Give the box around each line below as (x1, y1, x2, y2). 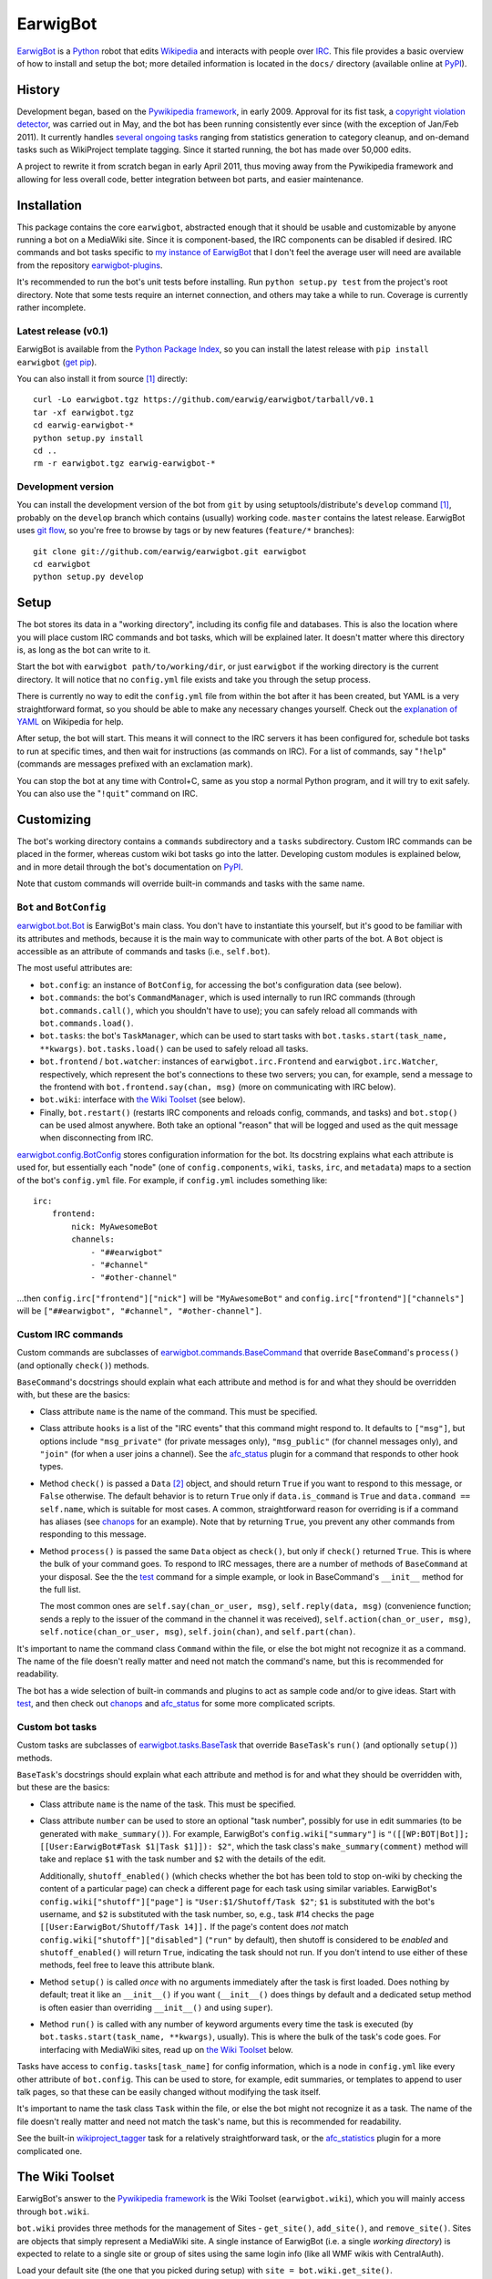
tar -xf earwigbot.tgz (33, 407, 135, 418)
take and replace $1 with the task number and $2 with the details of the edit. (39, 1853, 327, 1864)
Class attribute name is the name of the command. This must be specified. (39, 1406, 318, 1417)
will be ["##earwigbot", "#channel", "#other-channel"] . (16, 1305, 262, 1316)
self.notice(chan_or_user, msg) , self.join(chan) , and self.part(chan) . (39, 1626, 356, 1637)
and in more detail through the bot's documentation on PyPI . (16, 861, 243, 872)
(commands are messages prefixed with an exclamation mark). (16, 758, 253, 769)
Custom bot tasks (16, 1720, 97, 1733)
